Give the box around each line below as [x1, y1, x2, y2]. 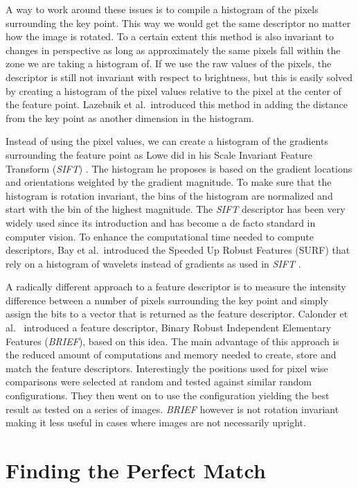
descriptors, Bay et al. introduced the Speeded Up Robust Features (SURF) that [6, 243, 350, 257]
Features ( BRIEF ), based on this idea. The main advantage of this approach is [6, 333, 339, 348]
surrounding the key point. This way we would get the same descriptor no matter [6, 15, 351, 30]
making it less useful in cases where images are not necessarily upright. [6, 415, 306, 430]
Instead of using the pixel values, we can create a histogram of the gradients [6, 134, 328, 148]
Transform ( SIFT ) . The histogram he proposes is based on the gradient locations [6, 161, 352, 175]
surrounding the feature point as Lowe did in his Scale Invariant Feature [6, 147, 313, 162]
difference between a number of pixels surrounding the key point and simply [6, 293, 328, 307]
